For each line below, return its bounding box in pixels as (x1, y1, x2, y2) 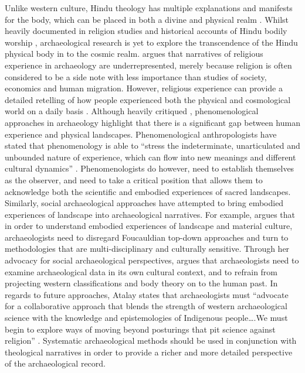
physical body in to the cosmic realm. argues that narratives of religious (5, 47, 263, 60)
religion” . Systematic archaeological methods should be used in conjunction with (5, 334, 297, 347)
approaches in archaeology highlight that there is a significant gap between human (5, 116, 300, 128)
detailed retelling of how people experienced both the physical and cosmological (5, 93, 291, 105)
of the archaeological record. (5, 357, 106, 369)
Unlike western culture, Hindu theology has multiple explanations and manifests (5, 2, 293, 13)
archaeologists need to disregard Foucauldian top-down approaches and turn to (5, 231, 289, 243)
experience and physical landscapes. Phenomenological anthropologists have (5, 128, 277, 140)
